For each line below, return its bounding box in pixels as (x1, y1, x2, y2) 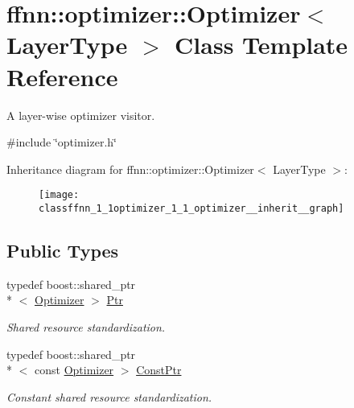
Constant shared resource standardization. (6, 388, 212, 405)
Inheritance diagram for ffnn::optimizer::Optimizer (6, 160, 254, 177)
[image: (39, 189, 80, 201)
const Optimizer (34, 361, 114, 378)
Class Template (175, 28, 348, 61)
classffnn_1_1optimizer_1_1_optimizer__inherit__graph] (39, 202, 344, 214)
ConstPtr (136, 361, 182, 378)
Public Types (6, 237, 119, 262)
